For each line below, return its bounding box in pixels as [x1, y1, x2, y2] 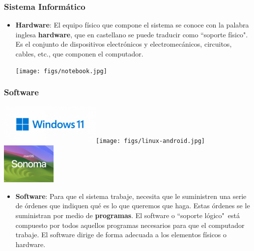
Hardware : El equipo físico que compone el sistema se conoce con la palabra [15, 20, 249, 30]
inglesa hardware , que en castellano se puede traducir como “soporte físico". [15, 29, 248, 39]
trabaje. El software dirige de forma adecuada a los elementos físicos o [15, 229, 227, 240]
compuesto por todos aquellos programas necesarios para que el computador [15, 220, 245, 230]
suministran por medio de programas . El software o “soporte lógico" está [15, 210, 240, 221]
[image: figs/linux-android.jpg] [96, 138, 205, 145]
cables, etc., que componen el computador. [15, 49, 143, 58]
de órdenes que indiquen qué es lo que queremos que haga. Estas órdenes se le [15, 200, 250, 211]
